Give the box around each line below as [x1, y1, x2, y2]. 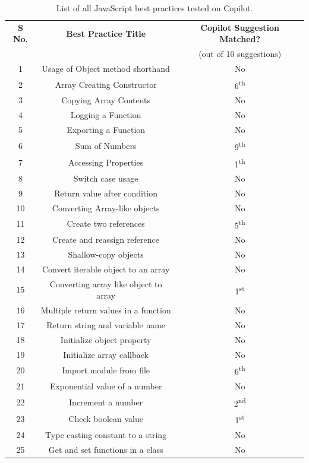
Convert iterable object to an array [42, 262, 170, 275]
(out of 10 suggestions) [198, 47, 282, 60]
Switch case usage [73, 172, 138, 184]
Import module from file [62, 364, 150, 376]
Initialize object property [60, 333, 152, 345]
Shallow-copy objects [68, 248, 144, 260]
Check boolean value [68, 413, 143, 425]
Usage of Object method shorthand [42, 62, 170, 75]
